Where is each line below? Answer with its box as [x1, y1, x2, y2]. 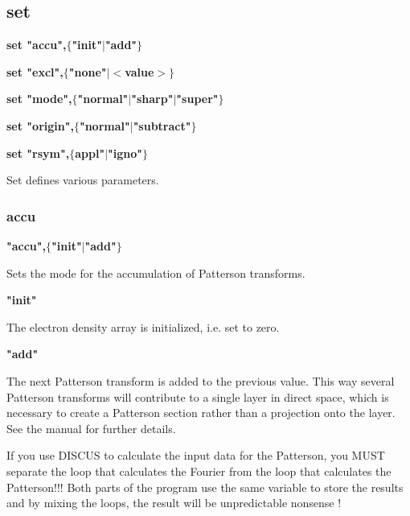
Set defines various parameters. [6, 171, 159, 188]
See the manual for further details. [6, 419, 176, 436]
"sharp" [131, 90, 174, 107]
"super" [176, 90, 219, 107]
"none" [68, 63, 107, 80]
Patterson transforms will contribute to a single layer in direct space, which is [6, 388, 389, 405]
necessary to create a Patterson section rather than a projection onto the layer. [6, 404, 396, 421]
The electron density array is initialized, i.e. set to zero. [6, 318, 280, 335]
